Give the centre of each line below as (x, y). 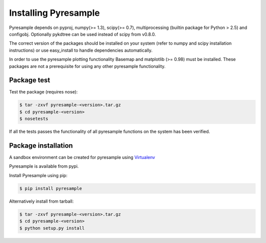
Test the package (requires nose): (44, 92)
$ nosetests (34, 119)
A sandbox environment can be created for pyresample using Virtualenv (82, 157)
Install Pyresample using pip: (38, 175)
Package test (30, 80)
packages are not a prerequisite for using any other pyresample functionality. (87, 66)
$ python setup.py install (52, 228)
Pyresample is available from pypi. (44, 166)
